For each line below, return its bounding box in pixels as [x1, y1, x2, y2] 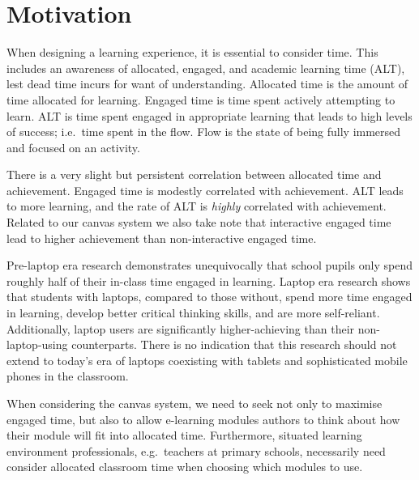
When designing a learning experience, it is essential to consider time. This [6, 44, 378, 61]
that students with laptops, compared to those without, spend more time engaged [6, 288, 413, 305]
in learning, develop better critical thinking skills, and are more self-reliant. [6, 304, 380, 321]
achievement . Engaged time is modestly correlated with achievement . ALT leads [6, 181, 404, 198]
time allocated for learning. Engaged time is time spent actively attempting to [6, 91, 395, 108]
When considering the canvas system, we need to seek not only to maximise [6, 395, 383, 411]
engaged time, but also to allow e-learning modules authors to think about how [6, 410, 400, 427]
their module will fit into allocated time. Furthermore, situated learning [6, 427, 362, 444]
